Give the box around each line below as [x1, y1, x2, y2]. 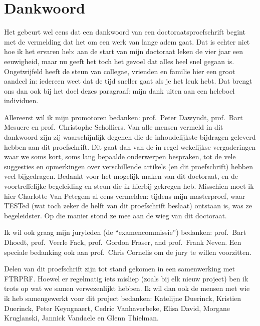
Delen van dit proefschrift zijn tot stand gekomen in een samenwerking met [4, 263, 235, 274]
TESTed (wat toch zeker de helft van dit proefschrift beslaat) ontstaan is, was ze [4, 200, 252, 211]
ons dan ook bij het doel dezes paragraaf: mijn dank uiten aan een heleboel [4, 85, 235, 96]
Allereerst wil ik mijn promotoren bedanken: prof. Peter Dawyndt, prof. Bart [4, 112, 243, 122]
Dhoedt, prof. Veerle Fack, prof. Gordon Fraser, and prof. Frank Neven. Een [4, 237, 241, 247]
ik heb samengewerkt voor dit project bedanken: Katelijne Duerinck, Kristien [4, 292, 241, 303]
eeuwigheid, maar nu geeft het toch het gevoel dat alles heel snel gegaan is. [4, 56, 234, 66]
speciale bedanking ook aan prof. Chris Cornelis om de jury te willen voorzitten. [4, 246, 251, 257]
